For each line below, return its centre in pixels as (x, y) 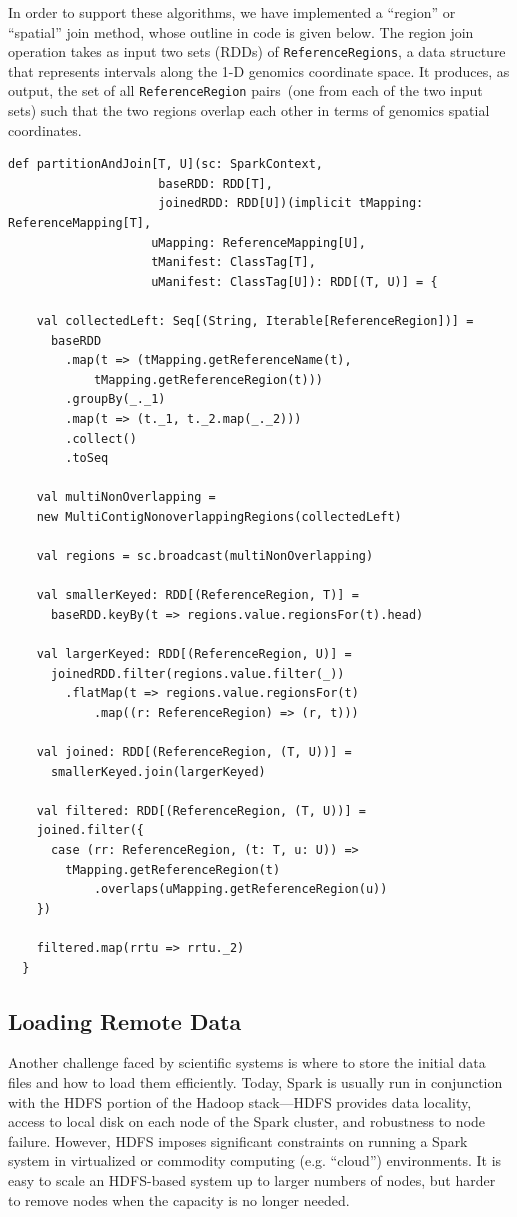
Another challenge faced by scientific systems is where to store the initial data (247, 1062)
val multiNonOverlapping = (126, 497)
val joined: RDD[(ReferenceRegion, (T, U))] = (194, 752)
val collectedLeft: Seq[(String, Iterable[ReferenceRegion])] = (255, 321)
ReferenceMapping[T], (80, 223)
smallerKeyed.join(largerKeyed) (158, 771)
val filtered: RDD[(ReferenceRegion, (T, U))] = (201, 810)
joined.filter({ (90, 830)
